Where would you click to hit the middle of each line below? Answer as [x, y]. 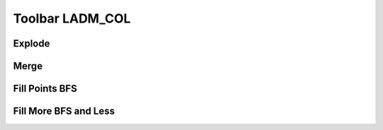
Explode [32, 43]
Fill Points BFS [45, 89]
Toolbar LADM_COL [72, 18]
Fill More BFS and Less [64, 111]
